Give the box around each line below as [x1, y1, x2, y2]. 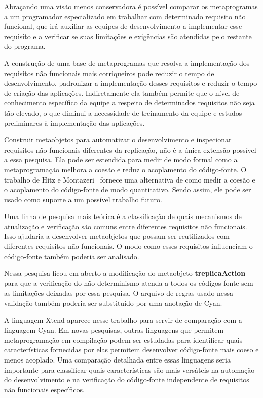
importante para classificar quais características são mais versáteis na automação [4, 364, 255, 375]
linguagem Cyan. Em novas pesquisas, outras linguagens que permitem [4, 324, 224, 335]
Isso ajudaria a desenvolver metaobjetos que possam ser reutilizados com [4, 231, 230, 241]
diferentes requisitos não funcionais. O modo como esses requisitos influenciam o [4, 241, 253, 251]
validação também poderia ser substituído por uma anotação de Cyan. [4, 298, 222, 308]
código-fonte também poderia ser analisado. [4, 250, 139, 261]
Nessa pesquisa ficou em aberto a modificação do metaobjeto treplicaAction [4, 268, 246, 278]
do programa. [4, 41, 46, 51]
